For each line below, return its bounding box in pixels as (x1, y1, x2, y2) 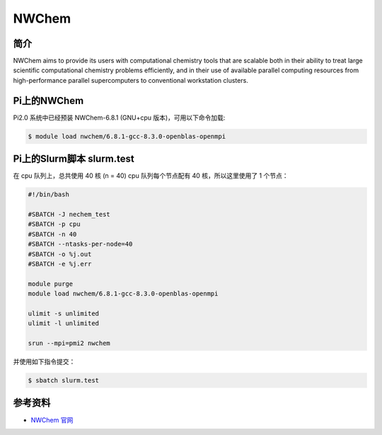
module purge (28, 280, 74, 288)
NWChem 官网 (30, 415, 74, 424)
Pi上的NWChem (13, 94, 84, 106)
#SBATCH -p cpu (28, 220, 81, 228)
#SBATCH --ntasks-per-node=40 (28, 240, 133, 248)
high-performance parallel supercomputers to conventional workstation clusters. (13, 76, 249, 84)
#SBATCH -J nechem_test (28, 210, 111, 218)
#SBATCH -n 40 (28, 230, 77, 238)
